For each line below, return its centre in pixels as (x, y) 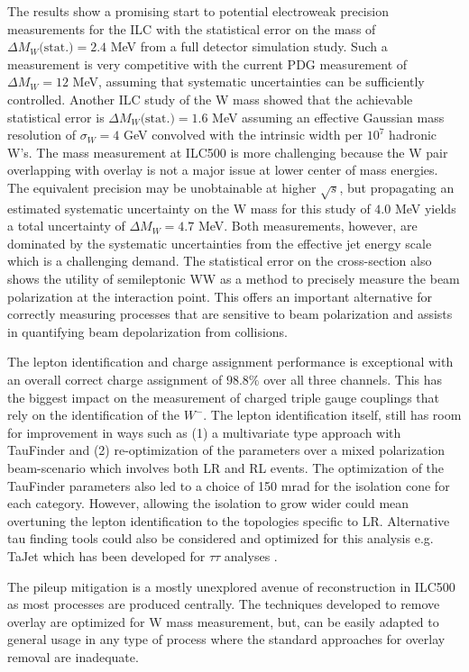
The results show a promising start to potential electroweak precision (198, 11)
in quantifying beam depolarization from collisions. (148, 331)
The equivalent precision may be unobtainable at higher (162, 187)
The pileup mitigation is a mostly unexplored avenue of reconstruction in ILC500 (231, 586)
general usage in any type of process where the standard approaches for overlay (226, 639)
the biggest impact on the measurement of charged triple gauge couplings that (224, 397)
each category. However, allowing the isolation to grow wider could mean (208, 503)
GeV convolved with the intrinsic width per (243, 135)
